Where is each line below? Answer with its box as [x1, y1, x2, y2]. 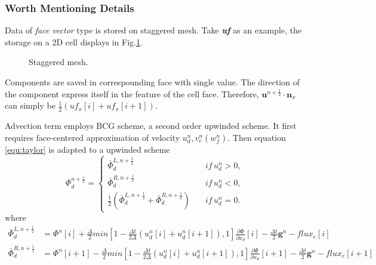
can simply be [5, 99, 56, 112]
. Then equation [227, 131, 286, 143]
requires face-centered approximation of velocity [5, 131, 180, 143]
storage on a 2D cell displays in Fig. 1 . [5, 35, 143, 48]
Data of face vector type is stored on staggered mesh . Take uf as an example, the [5, 24, 302, 36]
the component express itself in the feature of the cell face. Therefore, [5, 87, 259, 100]
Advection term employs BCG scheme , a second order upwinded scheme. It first [5, 119, 297, 132]
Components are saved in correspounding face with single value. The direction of [5, 76, 300, 88]
